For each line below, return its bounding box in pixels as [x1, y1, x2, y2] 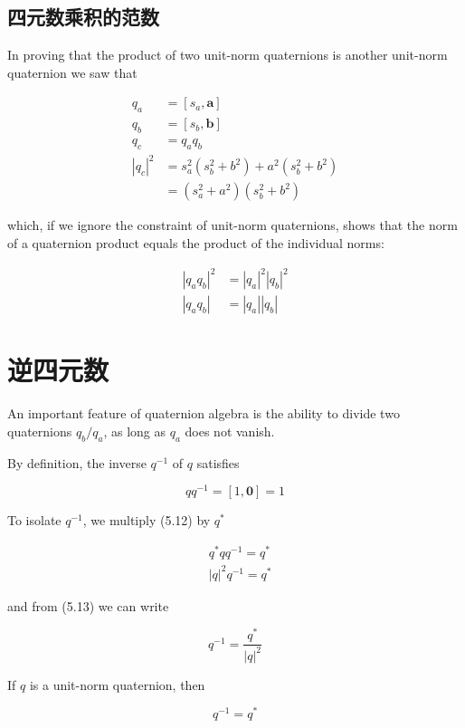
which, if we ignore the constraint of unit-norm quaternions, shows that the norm [7, 216, 458, 235]
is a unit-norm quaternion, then [29, 675, 205, 694]
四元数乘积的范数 [7, 3, 159, 31]
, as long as [103, 421, 166, 440]
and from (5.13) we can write [7, 596, 169, 615]
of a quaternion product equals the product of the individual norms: [7, 234, 384, 253]
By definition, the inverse [7, 453, 147, 472]
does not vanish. [185, 421, 275, 440]
